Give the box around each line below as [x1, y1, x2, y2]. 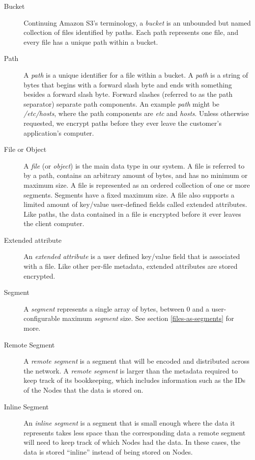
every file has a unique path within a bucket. [24, 36, 158, 47]
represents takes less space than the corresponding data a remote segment [24, 427, 246, 437]
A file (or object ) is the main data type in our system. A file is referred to [24, 160, 245, 171]
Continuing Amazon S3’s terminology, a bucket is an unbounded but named [24, 17, 251, 28]
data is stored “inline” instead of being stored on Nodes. [24, 446, 193, 457]
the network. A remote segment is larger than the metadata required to [24, 365, 238, 375]
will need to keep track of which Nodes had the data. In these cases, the [24, 437, 240, 447]
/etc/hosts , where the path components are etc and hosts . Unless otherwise [24, 108, 249, 118]
